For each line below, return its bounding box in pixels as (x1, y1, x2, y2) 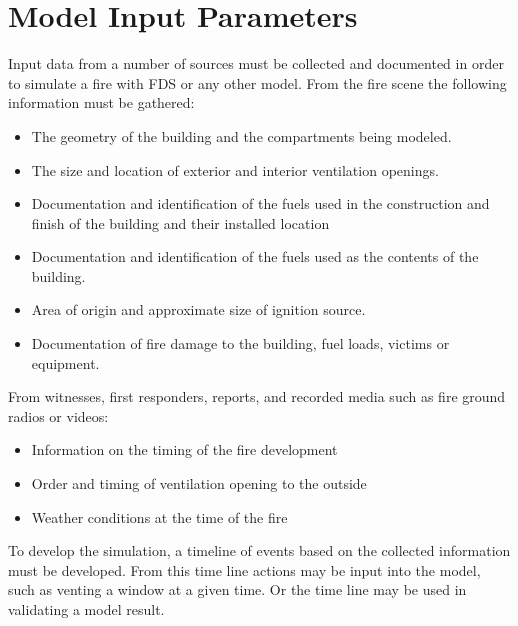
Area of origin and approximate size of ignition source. (31, 299, 366, 320)
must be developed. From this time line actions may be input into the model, (8, 559, 481, 580)
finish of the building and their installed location (31, 212, 330, 233)
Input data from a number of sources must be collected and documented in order (8, 53, 504, 74)
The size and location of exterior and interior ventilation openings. (31, 159, 439, 180)
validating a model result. (8, 599, 165, 619)
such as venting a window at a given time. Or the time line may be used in (8, 579, 467, 600)
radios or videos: (8, 405, 109, 426)
